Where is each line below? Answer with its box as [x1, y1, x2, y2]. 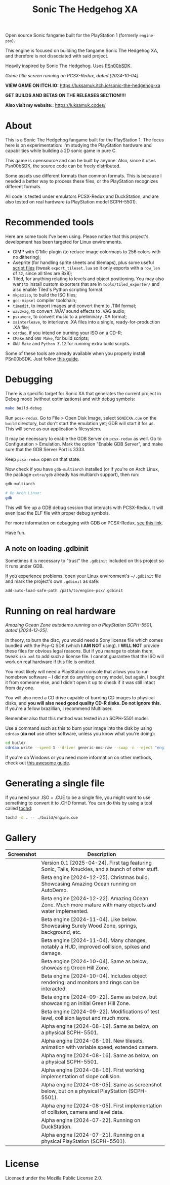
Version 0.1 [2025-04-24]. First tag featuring [41, 859, 152, 866]
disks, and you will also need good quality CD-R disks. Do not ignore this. [5, 700, 161, 706]
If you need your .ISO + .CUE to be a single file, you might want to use [5, 794, 151, 801]
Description [87, 850, 116, 857]
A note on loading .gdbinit [5, 544, 89, 553]
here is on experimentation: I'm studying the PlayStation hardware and [5, 142, 152, 149]
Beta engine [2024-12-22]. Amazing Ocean [41, 895, 149, 902]
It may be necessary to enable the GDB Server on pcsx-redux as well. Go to [5, 435, 162, 441]
